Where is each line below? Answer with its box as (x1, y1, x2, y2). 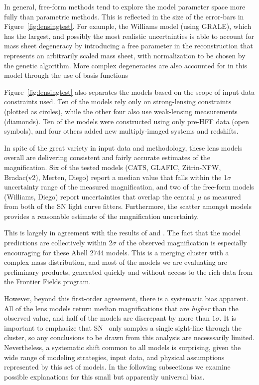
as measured (204, 191, 241, 201)
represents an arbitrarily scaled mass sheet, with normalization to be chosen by (4, 50, 246, 60)
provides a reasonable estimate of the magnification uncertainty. (4, 210, 199, 221)
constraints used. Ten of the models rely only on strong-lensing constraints (4, 96, 232, 107)
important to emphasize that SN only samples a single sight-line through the (4, 322, 242, 333)
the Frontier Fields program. (4, 276, 91, 287)
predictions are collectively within (4, 237, 107, 248)
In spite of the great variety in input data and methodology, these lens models (4, 142, 243, 153)
